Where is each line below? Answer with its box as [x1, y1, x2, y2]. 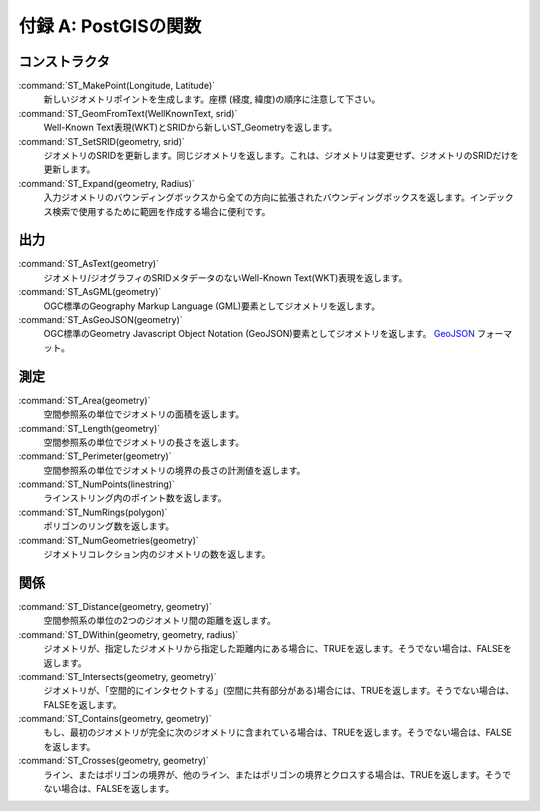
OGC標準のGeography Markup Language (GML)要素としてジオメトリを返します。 [43, 300, 380, 312]
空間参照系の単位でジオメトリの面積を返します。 [43, 408, 245, 420]
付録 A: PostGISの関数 [18, 15, 202, 37]
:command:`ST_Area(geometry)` [18, 394, 151, 406]
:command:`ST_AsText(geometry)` [18, 258, 160, 270]
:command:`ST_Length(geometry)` [18, 422, 161, 434]
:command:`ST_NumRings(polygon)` [18, 506, 168, 518]
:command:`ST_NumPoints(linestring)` [18, 478, 175, 490]
